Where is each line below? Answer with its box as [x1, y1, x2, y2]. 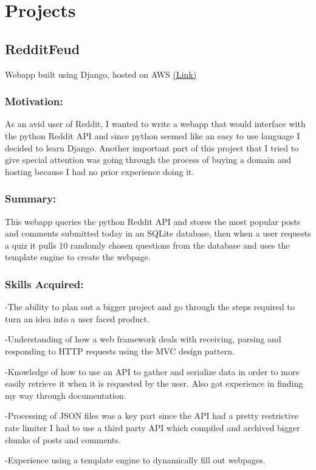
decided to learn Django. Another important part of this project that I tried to [5, 141, 299, 154]
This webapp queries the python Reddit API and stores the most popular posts [5, 215, 301, 227]
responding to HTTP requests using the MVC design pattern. [5, 344, 235, 357]
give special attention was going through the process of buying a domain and [5, 153, 291, 166]
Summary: [5, 191, 57, 206]
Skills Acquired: [5, 276, 84, 291]
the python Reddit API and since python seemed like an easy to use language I [5, 129, 300, 142]
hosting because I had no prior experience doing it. [5, 165, 194, 178]
